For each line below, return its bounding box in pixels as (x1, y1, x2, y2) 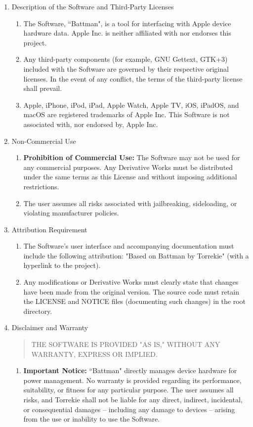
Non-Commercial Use (11, 135, 76, 146)
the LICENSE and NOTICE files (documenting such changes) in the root (23, 296, 246, 306)
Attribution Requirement (11, 224, 87, 234)
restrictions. (23, 181, 59, 191)
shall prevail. (23, 83, 62, 93)
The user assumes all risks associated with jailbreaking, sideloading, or (23, 198, 237, 208)
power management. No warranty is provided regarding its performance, (23, 375, 242, 385)
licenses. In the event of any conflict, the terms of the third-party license (23, 73, 243, 84)
